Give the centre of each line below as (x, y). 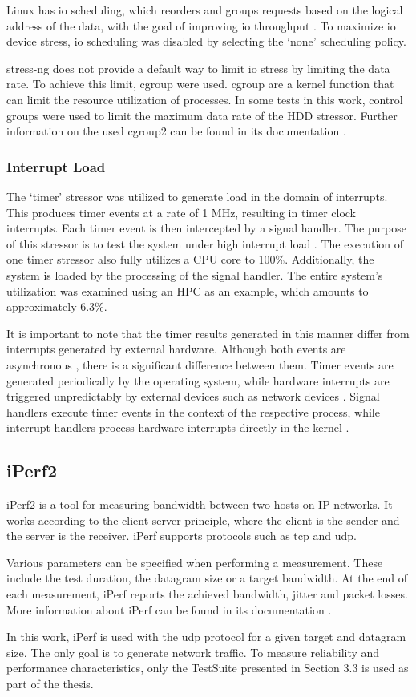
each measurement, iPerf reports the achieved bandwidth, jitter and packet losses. (207, 594)
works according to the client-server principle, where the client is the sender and (203, 520)
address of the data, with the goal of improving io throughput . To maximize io (201, 25)
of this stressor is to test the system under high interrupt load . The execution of (205, 243)
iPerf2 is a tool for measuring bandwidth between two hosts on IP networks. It (200, 504)
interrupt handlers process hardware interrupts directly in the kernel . (178, 427)
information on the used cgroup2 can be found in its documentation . (176, 131)
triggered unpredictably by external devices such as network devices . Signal (193, 396)
